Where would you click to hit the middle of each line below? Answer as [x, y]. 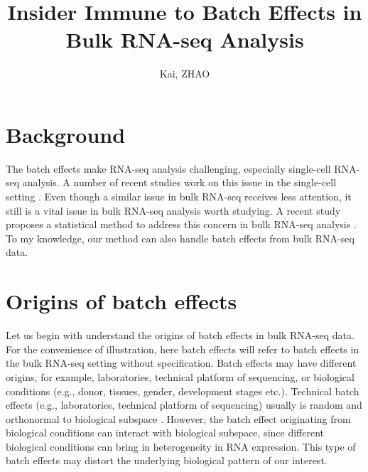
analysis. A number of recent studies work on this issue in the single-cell [179, 182]
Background [66, 134]
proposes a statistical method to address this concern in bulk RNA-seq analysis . [181, 224]
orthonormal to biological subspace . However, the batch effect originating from [178, 418]
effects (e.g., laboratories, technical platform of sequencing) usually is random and [184, 405]
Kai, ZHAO [185, 74]
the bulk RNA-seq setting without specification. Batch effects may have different [181, 363]
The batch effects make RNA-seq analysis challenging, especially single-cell [168, 168]
